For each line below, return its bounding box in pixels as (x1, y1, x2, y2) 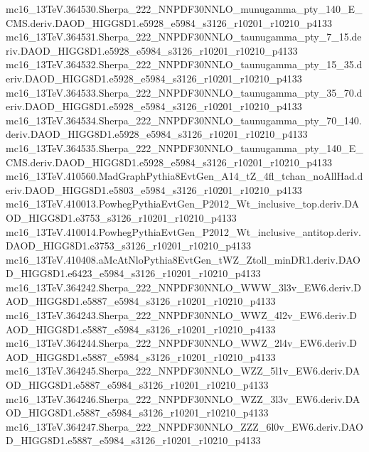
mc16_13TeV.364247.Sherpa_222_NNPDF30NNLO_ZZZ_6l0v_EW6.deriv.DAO (6, 419, 363, 434)
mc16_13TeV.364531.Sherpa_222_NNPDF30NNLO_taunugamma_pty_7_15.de (6, 29, 362, 44)
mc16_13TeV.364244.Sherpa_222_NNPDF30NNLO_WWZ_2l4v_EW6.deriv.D (6, 335, 358, 350)
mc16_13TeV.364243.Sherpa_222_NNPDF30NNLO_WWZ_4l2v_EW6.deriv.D (6, 308, 358, 323)
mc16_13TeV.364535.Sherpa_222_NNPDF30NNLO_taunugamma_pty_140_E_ (6, 140, 363, 155)
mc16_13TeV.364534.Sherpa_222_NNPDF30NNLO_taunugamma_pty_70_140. (6, 112, 362, 127)
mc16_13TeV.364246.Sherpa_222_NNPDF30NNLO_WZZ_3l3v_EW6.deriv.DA (6, 391, 360, 406)
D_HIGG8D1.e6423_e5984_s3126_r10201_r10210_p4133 (6, 266, 261, 281)
